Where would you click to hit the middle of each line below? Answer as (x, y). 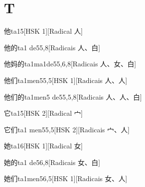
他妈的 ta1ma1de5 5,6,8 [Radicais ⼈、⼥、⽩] (70, 64)
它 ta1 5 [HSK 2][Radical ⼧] (43, 113)
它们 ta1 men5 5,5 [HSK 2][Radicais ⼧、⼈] (67, 129)
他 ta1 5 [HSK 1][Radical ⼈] (43, 31)
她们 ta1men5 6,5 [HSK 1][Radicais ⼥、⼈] (66, 178)
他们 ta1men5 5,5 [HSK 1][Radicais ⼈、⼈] (66, 80)
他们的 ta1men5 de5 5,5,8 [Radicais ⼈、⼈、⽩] (73, 96)
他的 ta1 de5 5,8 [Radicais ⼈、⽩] (52, 47)
